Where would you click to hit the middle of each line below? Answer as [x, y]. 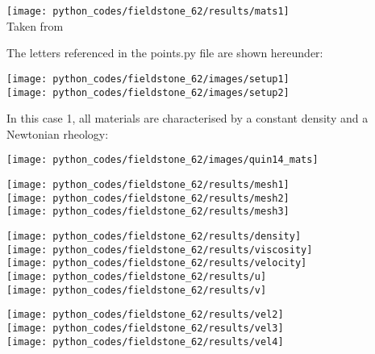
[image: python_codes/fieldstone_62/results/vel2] [145, 315]
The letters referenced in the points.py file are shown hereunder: [165, 53]
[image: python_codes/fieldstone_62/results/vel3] [145, 328]
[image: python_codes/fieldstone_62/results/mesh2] [148, 198]
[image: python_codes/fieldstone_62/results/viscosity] [160, 250]
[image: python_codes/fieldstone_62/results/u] [137, 276]
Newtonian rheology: [58, 133]
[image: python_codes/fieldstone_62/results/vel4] [145, 342]
